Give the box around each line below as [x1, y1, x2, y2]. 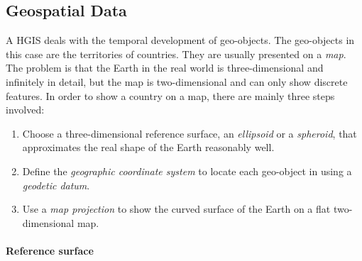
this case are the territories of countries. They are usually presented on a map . [6, 46, 346, 61]
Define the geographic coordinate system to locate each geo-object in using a [22, 163, 352, 178]
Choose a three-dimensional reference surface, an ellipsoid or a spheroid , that [22, 126, 357, 140]
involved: [6, 102, 45, 117]
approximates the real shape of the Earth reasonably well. [22, 140, 275, 155]
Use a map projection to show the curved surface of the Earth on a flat [22, 201, 331, 216]
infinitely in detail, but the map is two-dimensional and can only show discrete [6, 74, 348, 89]
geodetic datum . [22, 177, 90, 192]
